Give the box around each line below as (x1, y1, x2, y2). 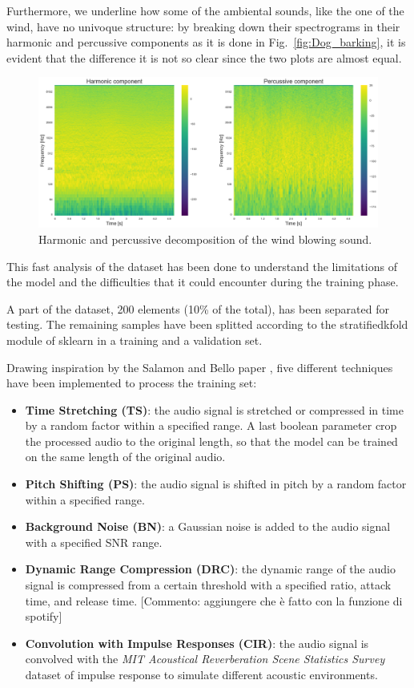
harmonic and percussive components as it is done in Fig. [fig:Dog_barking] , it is (6, 34, 406, 51)
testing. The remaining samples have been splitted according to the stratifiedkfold (6, 316, 408, 333)
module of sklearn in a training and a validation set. (6, 331, 263, 348)
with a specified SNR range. (25, 533, 163, 550)
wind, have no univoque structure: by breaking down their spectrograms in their (6, 18, 400, 34)
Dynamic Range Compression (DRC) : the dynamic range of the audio (25, 561, 396, 577)
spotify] (25, 608, 62, 625)
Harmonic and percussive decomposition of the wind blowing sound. (38, 230, 372, 247)
